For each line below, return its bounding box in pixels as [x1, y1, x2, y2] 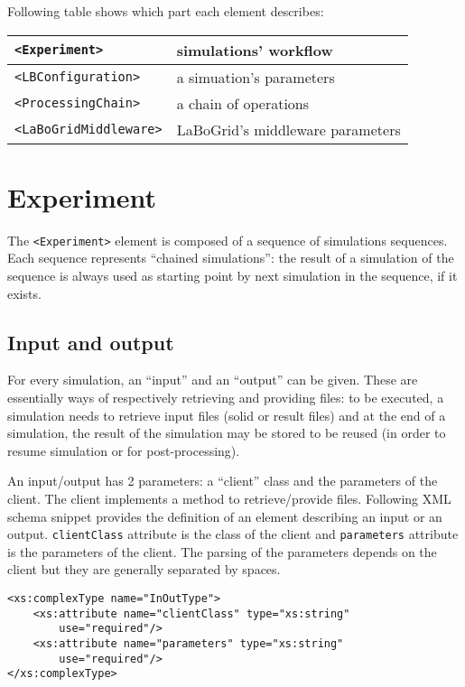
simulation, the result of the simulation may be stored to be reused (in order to [7, 423, 446, 442]
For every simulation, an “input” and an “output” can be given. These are [7, 370, 418, 389]
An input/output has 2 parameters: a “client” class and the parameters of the [7, 471, 438, 490]
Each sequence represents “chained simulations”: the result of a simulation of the [7, 248, 454, 267]
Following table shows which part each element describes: [7, 2, 324, 20]
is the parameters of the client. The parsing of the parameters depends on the [7, 542, 437, 561]
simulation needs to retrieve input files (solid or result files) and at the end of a [7, 405, 446, 424]
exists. [7, 283, 42, 302]
